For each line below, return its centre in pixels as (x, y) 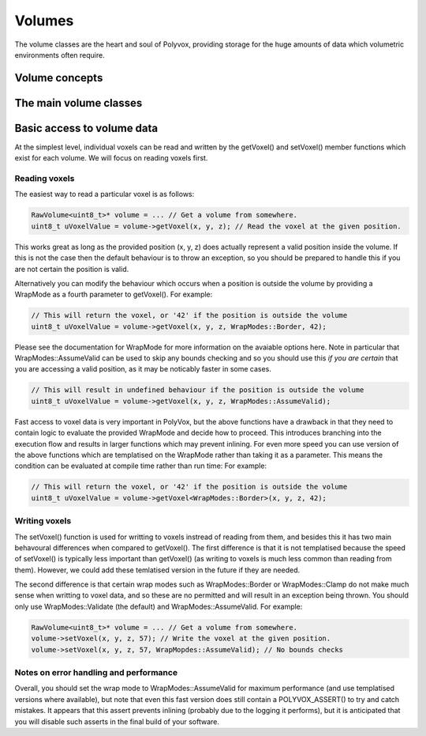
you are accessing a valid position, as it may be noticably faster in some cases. (143, 369)
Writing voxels (43, 521)
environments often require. (60, 55)
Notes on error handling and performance (96, 672)
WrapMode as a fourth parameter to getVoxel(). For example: (114, 294)
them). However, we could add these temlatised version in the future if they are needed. (157, 570)
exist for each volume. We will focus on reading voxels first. (111, 158)
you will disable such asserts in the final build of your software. (117, 721)
